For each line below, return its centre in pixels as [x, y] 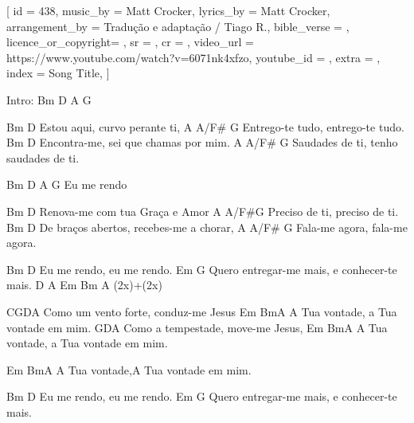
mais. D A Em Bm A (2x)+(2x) [84, 285]
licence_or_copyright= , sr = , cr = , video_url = [130, 42]
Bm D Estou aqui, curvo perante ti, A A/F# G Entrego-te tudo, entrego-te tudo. [205, 126]
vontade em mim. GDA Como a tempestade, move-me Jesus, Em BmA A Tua [197, 327]
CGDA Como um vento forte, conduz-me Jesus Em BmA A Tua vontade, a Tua [202, 311]
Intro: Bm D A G [49, 99]
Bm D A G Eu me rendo [67, 184]
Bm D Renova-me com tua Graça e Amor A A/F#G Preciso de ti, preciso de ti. [203, 211]
